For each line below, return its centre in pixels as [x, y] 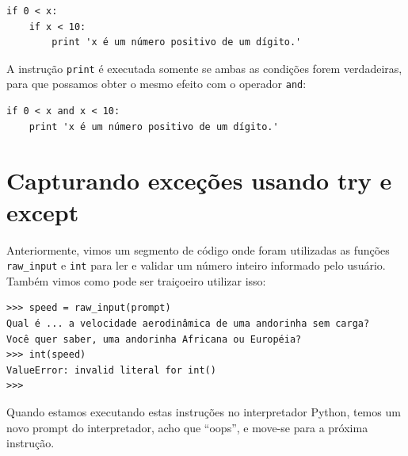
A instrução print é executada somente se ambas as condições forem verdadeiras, [204, 68]
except [43, 211]
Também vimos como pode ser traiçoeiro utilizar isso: [136, 280]
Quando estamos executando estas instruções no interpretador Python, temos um [204, 412]
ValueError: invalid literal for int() [111, 370]
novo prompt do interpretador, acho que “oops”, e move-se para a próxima [187, 427]
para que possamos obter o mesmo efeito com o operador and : [156, 84]
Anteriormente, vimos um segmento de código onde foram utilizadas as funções [198, 249]
